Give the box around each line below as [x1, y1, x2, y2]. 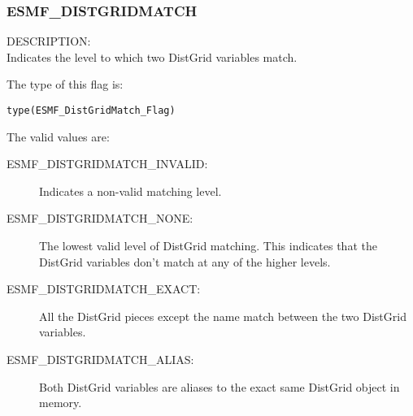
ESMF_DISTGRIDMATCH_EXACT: [7, 280, 201, 297]
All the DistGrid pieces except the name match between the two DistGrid [39, 307, 406, 324]
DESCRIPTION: [7, 32, 91, 50]
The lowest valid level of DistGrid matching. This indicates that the [39, 237, 377, 254]
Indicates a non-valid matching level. [39, 182, 222, 199]
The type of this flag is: [7, 76, 124, 93]
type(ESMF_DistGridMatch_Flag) [7, 105, 176, 116]
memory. [39, 394, 82, 411]
